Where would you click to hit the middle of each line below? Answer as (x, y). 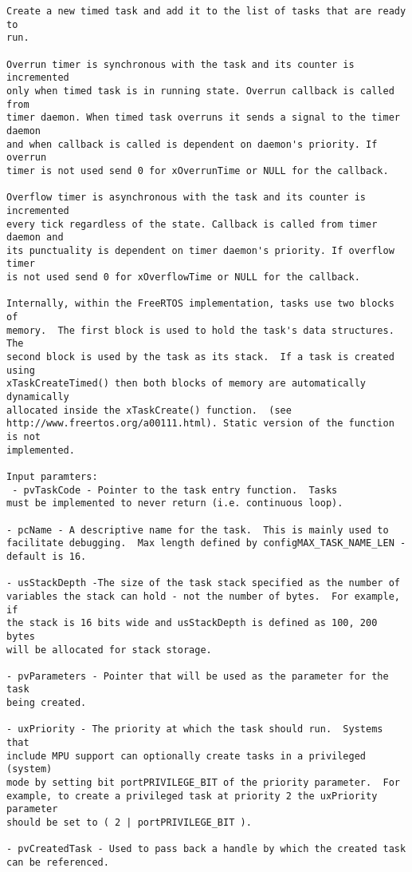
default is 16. (47, 556)
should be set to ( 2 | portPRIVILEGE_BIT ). (129, 823)
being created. (47, 703)
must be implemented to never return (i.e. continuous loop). (175, 503)
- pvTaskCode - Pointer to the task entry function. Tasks (175, 490)
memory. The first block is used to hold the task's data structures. (200, 330)
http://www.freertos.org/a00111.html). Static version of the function (200, 424)
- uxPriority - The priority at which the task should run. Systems (195, 729)
